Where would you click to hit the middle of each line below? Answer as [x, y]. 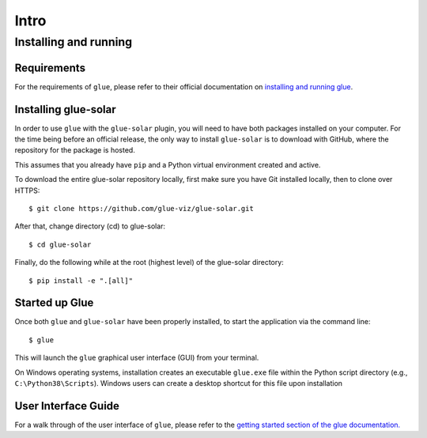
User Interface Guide [67, 406]
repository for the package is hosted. [75, 150]
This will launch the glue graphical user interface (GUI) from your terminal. [137, 358]
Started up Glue [54, 303]
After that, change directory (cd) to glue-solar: [90, 226]
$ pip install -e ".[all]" [81, 280]
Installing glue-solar [65, 109]
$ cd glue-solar [60, 244]
